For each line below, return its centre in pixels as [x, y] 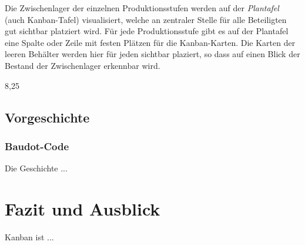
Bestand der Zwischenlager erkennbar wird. [83, 65]
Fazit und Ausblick [83, 208]
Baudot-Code [37, 146]
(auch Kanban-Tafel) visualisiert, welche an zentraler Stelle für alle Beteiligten [146, 19]
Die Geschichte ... [36, 168]
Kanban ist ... [29, 236]
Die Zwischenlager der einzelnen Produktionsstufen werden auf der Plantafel [142, 8]
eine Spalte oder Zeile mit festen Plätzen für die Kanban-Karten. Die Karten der [150, 42]
